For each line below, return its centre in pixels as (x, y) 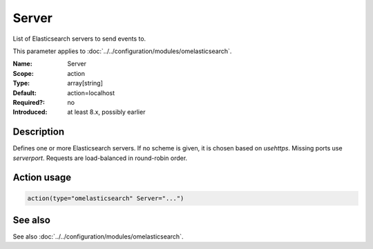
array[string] (85, 83)
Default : (25, 92)
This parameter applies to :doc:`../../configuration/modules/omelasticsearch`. (122, 51)
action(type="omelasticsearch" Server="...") (106, 198)
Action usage (42, 178)
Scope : (23, 73)
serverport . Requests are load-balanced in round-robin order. (100, 158)
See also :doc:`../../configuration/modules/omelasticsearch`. (98, 237)
